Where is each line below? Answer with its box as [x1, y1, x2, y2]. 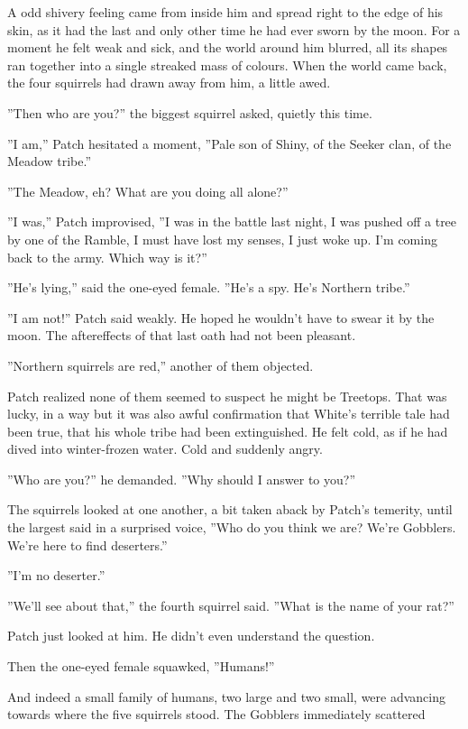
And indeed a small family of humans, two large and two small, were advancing [7, 687, 446, 706]
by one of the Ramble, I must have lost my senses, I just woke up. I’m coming [7, 229, 437, 248]
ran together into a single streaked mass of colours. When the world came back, [7, 55, 447, 74]
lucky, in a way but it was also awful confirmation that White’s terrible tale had [7, 404, 450, 423]
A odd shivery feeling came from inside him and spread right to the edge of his [7, 3, 444, 21]
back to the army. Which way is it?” [7, 247, 207, 266]
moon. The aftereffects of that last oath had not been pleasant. [7, 326, 356, 345]
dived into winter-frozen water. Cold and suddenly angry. [7, 439, 323, 458]
